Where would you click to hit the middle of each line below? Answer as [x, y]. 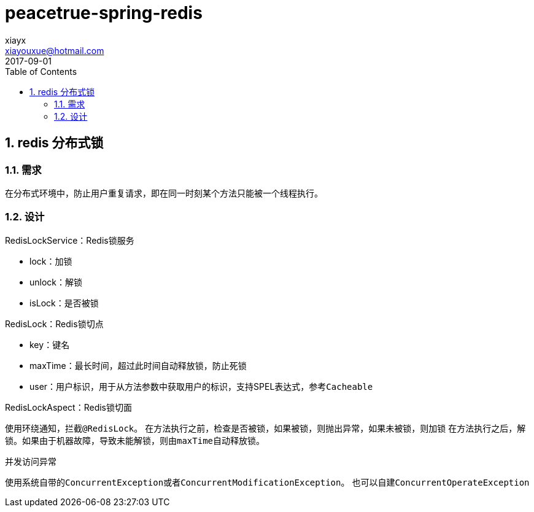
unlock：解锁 [56, 282]
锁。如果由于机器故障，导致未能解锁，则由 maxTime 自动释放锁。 [135, 440]
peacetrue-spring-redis [104, 13]
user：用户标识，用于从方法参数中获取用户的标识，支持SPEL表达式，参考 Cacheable [201, 386]
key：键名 [50, 344]
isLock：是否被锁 [64, 303]
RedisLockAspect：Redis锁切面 [68, 407]
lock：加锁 [51, 261]
